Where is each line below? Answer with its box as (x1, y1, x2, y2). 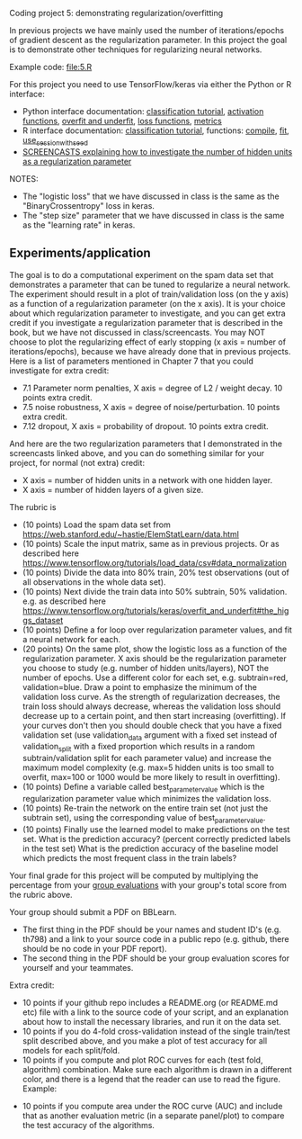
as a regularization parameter (22, 156, 132, 166)
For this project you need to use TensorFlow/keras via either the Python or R (9, 79, 292, 89)
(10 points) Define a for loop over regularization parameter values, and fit (22, 624, 292, 635)
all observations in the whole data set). (22, 576, 166, 587)
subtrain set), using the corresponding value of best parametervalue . (22, 812, 266, 825)
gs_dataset (22, 614, 64, 625)
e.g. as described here (22, 596, 106, 606)
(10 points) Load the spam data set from (22, 519, 171, 530)
